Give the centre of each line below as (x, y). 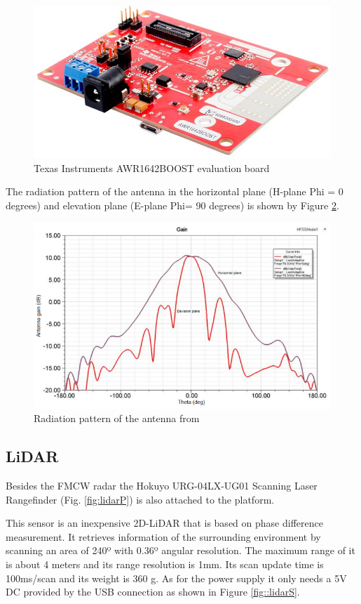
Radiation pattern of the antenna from (117, 418)
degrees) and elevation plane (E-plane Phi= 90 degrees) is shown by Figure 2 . (172, 205)
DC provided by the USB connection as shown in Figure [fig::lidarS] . (153, 592)
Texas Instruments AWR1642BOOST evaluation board (152, 168)
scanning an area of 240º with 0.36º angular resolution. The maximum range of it (180, 550)
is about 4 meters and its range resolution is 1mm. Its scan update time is (165, 564)
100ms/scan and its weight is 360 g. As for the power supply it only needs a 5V (176, 578)
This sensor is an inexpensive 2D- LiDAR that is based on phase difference (164, 523)
